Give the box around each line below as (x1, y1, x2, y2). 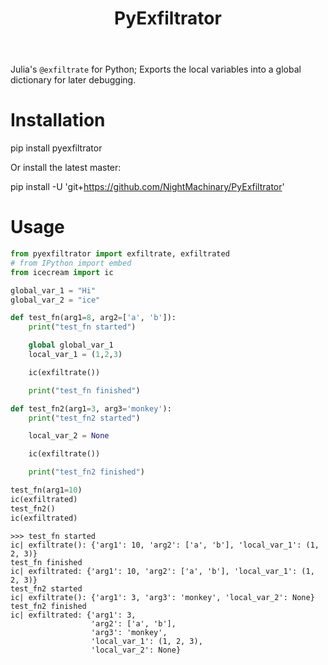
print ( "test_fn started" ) (28, 322, 137, 332)
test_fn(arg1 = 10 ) (10, 485, 83, 496)
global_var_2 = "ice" (10, 295, 101, 305)
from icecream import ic (10, 267, 114, 277)
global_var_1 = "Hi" (10, 285, 97, 296)
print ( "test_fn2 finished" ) (28, 467, 145, 477)
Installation (10, 109, 106, 132)
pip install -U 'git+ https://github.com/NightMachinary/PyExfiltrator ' (10, 181, 285, 193)
